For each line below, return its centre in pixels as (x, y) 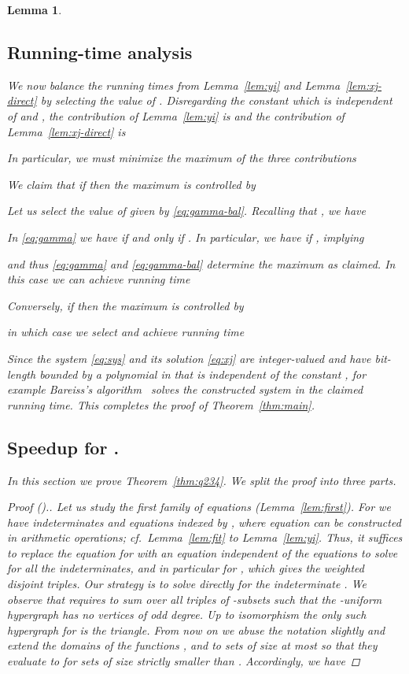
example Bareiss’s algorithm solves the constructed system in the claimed (185, 389)
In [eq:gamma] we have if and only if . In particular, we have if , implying (186, 237)
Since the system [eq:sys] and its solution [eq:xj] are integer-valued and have (189, 358)
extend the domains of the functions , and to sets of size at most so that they (192, 645)
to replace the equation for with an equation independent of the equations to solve (203, 552)
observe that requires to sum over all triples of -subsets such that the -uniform (195, 599)
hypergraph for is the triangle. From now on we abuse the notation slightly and (196, 630)
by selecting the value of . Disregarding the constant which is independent (216, 100)
